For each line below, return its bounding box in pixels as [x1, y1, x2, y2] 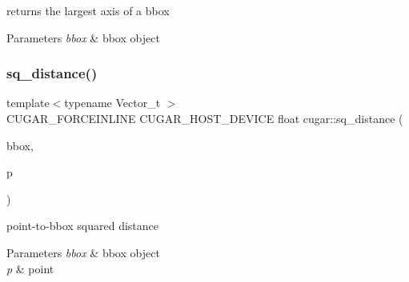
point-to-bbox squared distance [6, 217, 158, 234]
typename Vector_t [64, 94, 161, 111]
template [6, 94, 50, 111]
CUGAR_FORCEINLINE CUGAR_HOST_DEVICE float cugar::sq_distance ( [6, 110, 403, 126]
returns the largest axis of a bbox [6, 2, 170, 18]
